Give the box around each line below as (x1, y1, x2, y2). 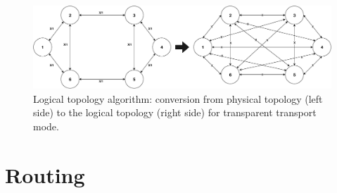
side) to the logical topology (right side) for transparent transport (33, 105, 317, 120)
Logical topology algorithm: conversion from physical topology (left (33, 91, 323, 106)
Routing (5, 160, 85, 189)
